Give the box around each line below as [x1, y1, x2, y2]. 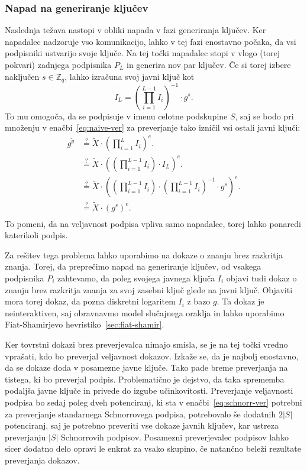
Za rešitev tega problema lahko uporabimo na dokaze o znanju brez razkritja [5, 248, 283, 261]
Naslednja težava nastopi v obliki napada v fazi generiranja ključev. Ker [5, 24, 266, 36]
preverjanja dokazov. [5, 453, 80, 466]
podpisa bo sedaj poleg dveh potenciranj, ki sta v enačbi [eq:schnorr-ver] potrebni [5, 396, 302, 408]
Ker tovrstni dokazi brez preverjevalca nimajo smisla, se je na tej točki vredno [5, 338, 288, 350]
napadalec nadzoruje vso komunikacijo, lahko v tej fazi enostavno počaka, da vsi [5, 35, 296, 47]
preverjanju [5, 430, 46, 443]
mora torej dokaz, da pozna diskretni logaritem [5, 295, 176, 307]
